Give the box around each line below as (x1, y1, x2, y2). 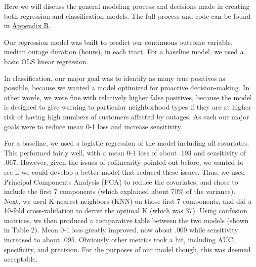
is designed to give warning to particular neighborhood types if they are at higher (4, 102, 251, 112)
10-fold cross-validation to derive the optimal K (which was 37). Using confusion (4, 205, 248, 216)
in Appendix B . (4, 20, 51, 31)
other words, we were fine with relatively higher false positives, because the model (4, 92, 252, 102)
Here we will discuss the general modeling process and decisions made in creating (4, 1, 250, 11)
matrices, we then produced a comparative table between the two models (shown (4, 215, 249, 225)
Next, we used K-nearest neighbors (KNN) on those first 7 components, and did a (4, 195, 252, 206)
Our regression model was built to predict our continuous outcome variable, (4, 37, 233, 47)
